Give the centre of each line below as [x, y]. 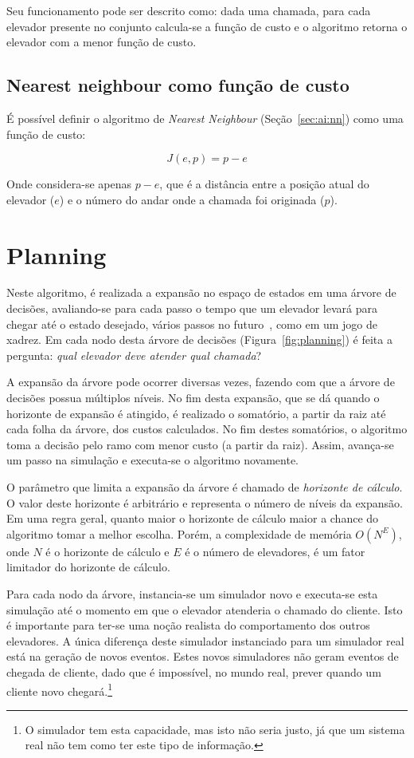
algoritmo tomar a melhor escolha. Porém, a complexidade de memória [179, 533]
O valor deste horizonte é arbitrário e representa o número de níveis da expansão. [205, 502]
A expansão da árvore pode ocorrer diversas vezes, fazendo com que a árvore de [201, 382]
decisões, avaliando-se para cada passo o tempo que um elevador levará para [192, 308]
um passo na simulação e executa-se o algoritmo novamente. [152, 460]
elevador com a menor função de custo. [102, 42]
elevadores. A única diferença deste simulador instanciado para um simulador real [205, 640]
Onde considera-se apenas [69, 184]
